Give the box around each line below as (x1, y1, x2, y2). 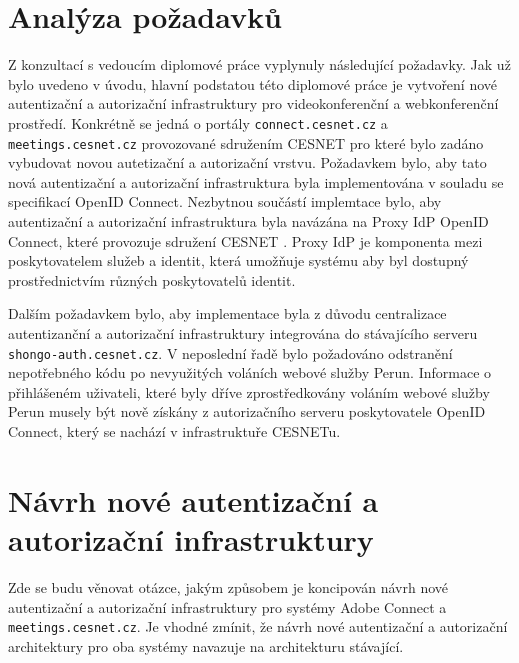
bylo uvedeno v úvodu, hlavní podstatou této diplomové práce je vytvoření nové (8, 73, 498, 94)
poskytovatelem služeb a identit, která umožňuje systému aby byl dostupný (8, 250, 469, 271)
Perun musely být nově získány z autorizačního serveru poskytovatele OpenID (8, 401, 486, 422)
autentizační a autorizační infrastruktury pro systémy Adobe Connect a (8, 596, 447, 617)
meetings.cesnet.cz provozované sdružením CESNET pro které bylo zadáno (8, 132, 484, 153)
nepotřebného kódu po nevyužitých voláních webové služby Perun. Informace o (8, 362, 492, 383)
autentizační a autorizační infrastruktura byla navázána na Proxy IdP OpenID (8, 211, 489, 231)
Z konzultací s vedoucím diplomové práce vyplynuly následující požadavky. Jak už (8, 54, 511, 75)
